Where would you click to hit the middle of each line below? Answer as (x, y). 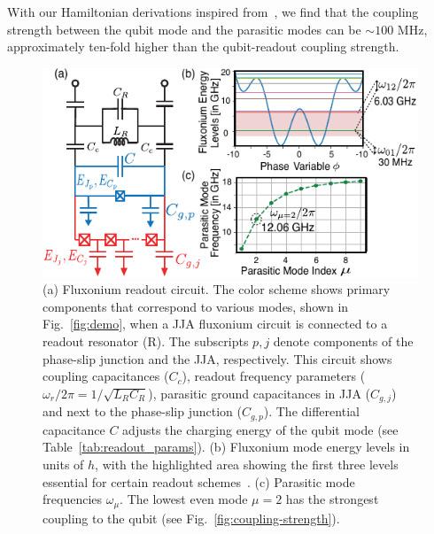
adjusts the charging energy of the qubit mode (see (260, 429)
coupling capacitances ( (106, 376)
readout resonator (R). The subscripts (146, 341)
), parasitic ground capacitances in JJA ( (260, 393)
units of (63, 464)
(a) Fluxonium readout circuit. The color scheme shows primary (217, 289)
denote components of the (343, 341)
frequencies (73, 499)
